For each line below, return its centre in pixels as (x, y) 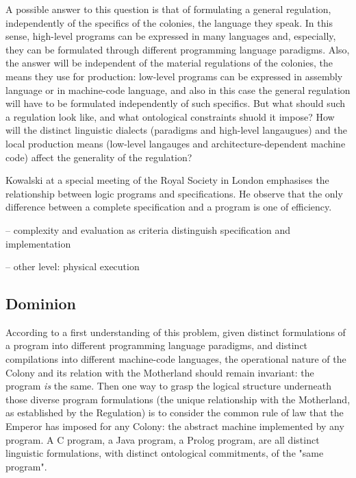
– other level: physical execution (73, 266)
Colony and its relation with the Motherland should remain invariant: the (160, 372)
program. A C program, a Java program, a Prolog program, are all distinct (163, 439)
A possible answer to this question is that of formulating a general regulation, (168, 9)
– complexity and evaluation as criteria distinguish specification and (148, 229)
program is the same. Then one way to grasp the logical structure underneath (168, 386)
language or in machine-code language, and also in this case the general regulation (178, 89)
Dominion (41, 303)
